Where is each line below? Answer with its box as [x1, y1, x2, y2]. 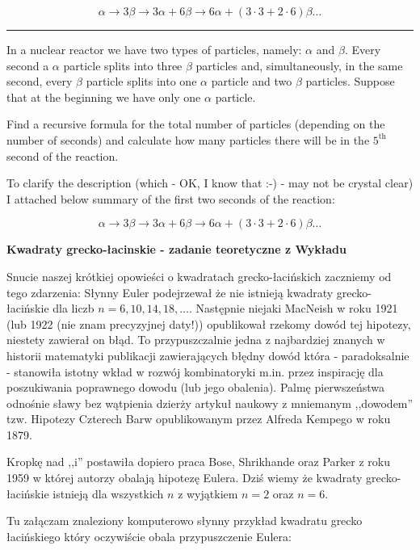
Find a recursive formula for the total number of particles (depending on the [6, 115, 385, 132]
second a [6, 57, 49, 73]
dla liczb [52, 300, 94, 317]
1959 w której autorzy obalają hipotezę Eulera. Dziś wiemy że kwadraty [6, 469, 363, 486]
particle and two [211, 73, 292, 90]
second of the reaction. [6, 147, 119, 164]
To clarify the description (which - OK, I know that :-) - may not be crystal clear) [6, 174, 414, 191]
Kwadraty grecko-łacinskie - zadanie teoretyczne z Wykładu [6, 241, 346, 258]
